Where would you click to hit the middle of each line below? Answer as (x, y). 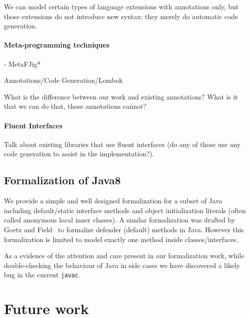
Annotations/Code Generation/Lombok (63, 80)
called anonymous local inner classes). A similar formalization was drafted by (120, 220)
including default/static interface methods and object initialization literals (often (125, 210)
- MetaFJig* (23, 63)
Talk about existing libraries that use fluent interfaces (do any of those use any (122, 144)
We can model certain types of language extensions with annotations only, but (121, 6)
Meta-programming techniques (57, 45)
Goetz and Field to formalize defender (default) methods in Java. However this (124, 229)
